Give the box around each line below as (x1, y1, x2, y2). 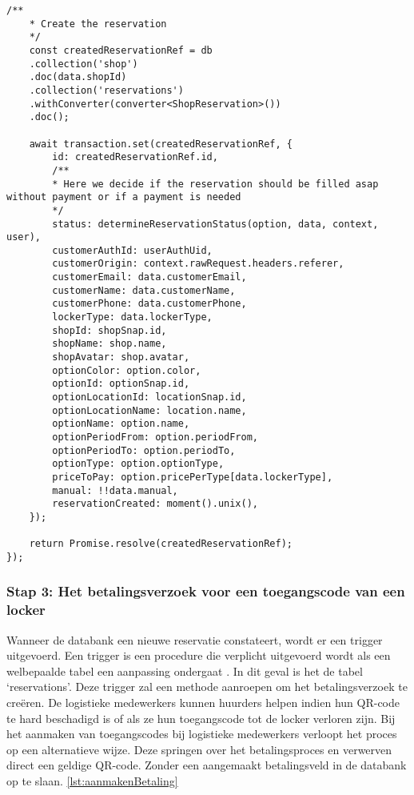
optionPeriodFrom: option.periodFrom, (52, 432, 258, 443)
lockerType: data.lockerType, (52, 311, 213, 323)
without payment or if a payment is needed (6, 191, 241, 203)
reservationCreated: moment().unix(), (52, 498, 258, 510)
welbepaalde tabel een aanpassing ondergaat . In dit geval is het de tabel (6, 662, 363, 679)
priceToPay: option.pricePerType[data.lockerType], (52, 471, 333, 483)
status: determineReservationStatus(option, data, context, (52, 218, 379, 230)
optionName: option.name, (52, 418, 190, 430)
